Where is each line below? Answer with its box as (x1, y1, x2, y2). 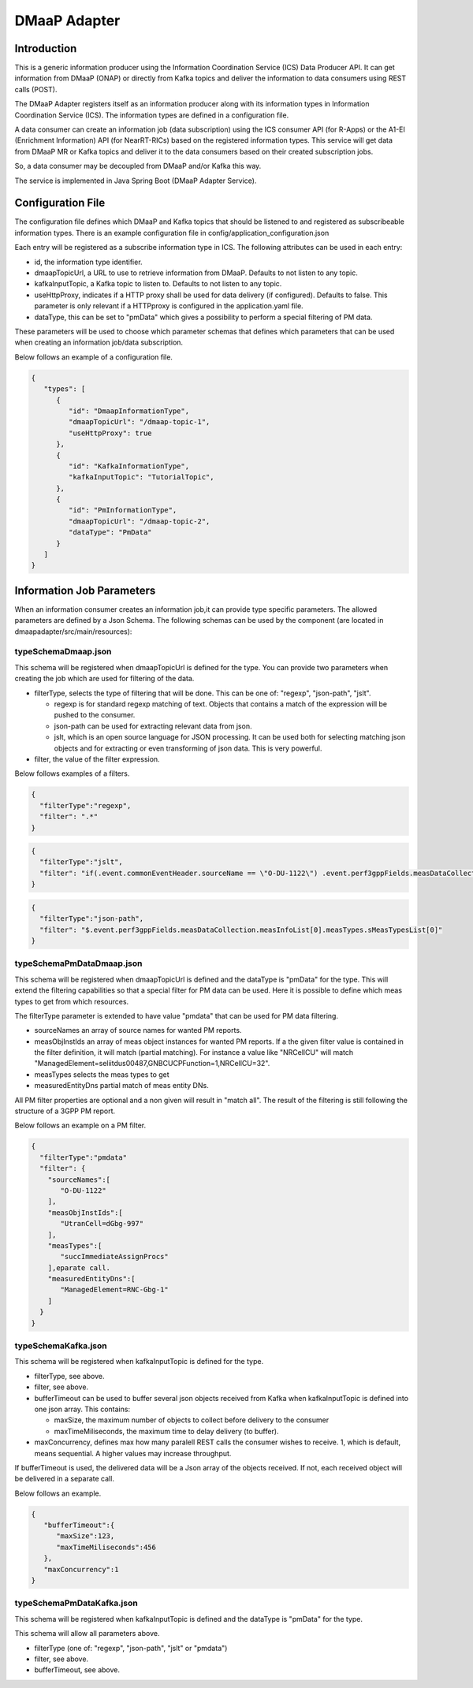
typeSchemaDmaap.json (14, 647, 112, 658)
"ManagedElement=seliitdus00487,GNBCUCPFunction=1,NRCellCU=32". (34, 1059, 270, 1068)
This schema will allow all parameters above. (14, 1629, 160, 1638)
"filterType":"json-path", (39, 915, 144, 923)
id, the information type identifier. (34, 257, 143, 266)
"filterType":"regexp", (39, 801, 132, 810)
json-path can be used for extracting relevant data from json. (54, 721, 252, 731)
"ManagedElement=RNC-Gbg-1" (60, 1285, 169, 1295)
